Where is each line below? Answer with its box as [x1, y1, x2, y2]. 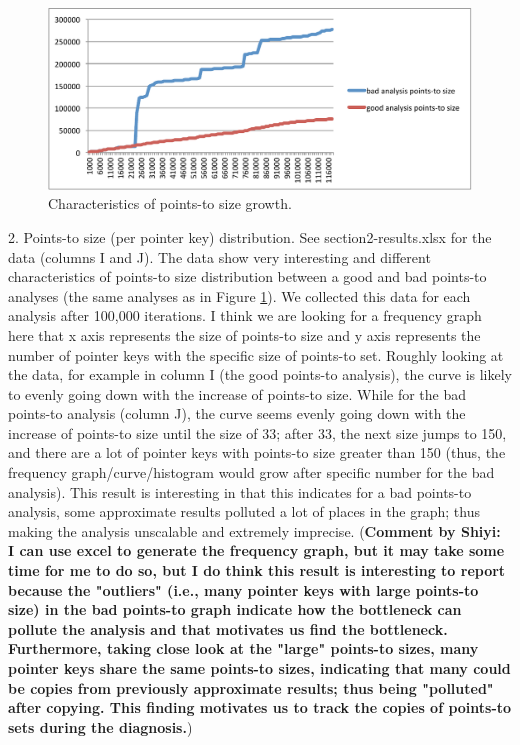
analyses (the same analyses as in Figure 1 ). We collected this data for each [8, 285, 471, 306]
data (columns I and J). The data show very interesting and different [8, 246, 431, 267]
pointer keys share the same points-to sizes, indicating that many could [8, 658, 511, 679]
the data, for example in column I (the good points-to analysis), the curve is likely [8, 364, 512, 385]
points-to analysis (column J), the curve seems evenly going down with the [8, 403, 466, 424]
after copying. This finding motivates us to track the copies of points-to [8, 697, 512, 718]
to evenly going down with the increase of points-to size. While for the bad [8, 383, 467, 404]
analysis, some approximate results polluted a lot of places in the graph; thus [8, 501, 480, 522]
